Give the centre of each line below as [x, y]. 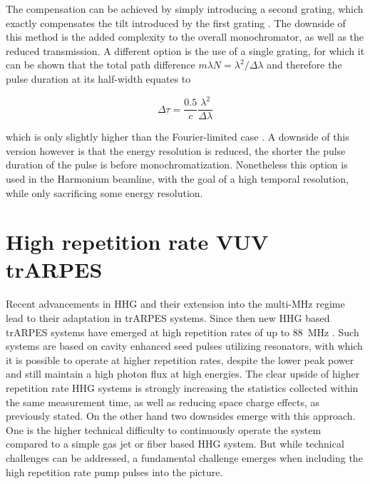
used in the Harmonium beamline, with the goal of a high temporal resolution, [177, 178]
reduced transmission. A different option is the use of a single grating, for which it [185, 50]
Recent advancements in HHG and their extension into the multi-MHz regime [175, 304]
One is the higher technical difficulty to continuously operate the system [164, 429]
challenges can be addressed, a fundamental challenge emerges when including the [184, 457]
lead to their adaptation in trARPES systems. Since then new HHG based [168, 318]
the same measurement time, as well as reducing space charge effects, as [163, 402]
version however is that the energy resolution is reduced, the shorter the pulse [176, 150]
